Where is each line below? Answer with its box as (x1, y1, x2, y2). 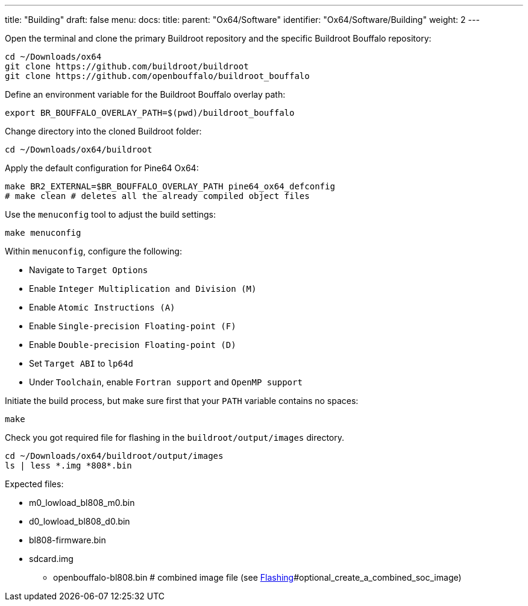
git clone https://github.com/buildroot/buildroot (5, 62, 249, 71)
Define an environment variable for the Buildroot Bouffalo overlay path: (5, 89, 286, 99)
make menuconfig (5, 228, 81, 238)
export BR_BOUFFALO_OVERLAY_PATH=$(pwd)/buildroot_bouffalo (5, 108, 295, 118)
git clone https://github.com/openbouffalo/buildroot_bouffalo (5, 71, 310, 81)
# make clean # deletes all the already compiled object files (5, 191, 310, 201)
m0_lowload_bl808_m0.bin (29, 497, 135, 508)
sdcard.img (29, 554, 74, 564)
